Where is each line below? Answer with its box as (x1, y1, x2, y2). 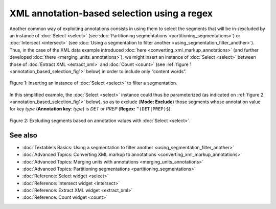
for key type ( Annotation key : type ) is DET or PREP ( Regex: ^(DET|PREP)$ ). (9, 106, 172, 112)
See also (9, 131, 38, 140)
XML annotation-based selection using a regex (9, 8, 213, 19)
